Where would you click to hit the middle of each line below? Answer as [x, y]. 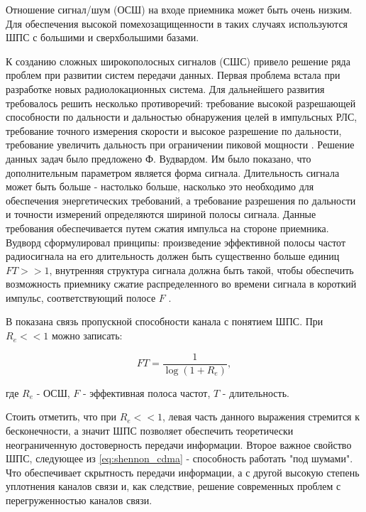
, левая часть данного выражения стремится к [261, 416]
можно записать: [87, 336]
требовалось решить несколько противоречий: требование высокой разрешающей [181, 103]
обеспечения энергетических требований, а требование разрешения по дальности [181, 200]
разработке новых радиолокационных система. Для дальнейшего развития [165, 88]
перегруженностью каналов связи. [79, 500]
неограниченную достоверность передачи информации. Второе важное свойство [179, 444]
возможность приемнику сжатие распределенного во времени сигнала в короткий [181, 284]
